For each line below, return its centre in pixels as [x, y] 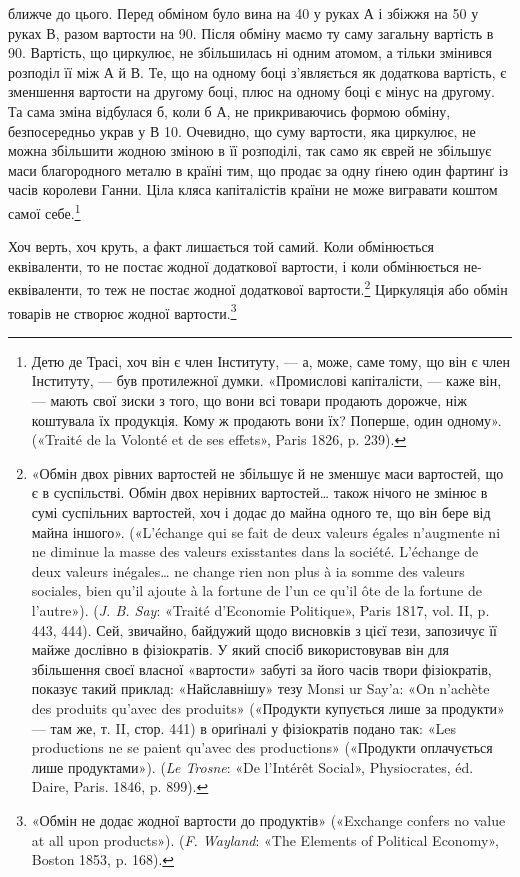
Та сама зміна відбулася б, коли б [110, 110]
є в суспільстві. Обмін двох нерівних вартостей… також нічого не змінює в [259, 492]
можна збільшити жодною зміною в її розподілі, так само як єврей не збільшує [250, 150]
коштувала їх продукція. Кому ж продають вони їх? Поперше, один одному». [266, 419]
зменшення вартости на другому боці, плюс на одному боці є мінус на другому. [252, 91]
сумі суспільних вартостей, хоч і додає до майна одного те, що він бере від [261, 512]
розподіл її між [54, 71]
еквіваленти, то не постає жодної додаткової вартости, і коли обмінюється [233, 265]
